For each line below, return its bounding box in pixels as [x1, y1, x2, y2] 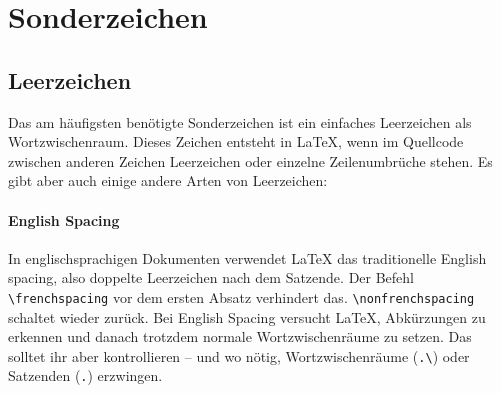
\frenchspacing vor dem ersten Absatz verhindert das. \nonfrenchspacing [8, 286, 475, 307]
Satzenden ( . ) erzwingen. [8, 365, 163, 386]
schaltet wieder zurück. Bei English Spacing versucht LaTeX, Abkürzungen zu [8, 306, 486, 327]
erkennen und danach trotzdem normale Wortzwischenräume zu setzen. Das [8, 326, 472, 347]
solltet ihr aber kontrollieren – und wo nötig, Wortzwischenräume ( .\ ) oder [8, 345, 470, 366]
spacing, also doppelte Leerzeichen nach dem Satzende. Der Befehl [8, 267, 414, 288]
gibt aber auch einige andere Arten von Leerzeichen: [8, 170, 328, 191]
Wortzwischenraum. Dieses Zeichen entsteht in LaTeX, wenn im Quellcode [8, 131, 464, 152]
